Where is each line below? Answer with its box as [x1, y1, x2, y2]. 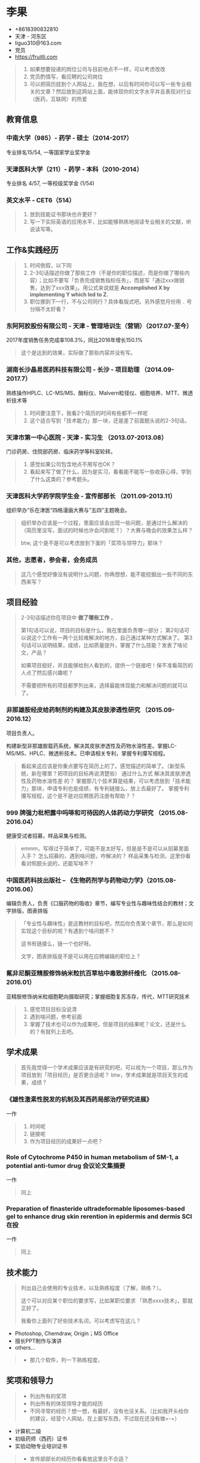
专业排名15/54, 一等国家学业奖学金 [6, 149, 90, 156]
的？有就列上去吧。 [29, 1028, 77, 1035]
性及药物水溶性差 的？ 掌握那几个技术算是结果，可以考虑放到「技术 [20, 777, 186, 784]
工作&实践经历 [6, 245, 59, 255]
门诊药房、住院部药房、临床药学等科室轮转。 [6, 448, 116, 455]
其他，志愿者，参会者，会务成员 [6, 556, 98, 564]
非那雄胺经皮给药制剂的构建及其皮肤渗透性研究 [6, 706, 140, 714]
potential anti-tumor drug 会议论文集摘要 [6, 1162, 126, 1170]
